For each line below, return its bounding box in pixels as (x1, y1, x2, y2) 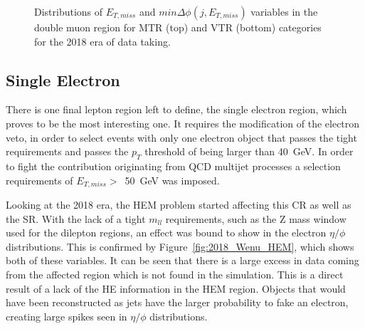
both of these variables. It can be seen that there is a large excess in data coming (6, 253, 359, 268)
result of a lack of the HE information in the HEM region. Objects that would (6, 281, 346, 296)
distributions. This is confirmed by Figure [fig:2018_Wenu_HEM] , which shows (6, 239, 354, 254)
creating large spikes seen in (6, 308, 127, 323)
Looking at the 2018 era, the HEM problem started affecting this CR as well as (6, 197, 351, 212)
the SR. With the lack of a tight (6, 211, 146, 226)
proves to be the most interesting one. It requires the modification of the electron (6, 115, 360, 130)
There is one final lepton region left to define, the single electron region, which (6, 102, 347, 117)
